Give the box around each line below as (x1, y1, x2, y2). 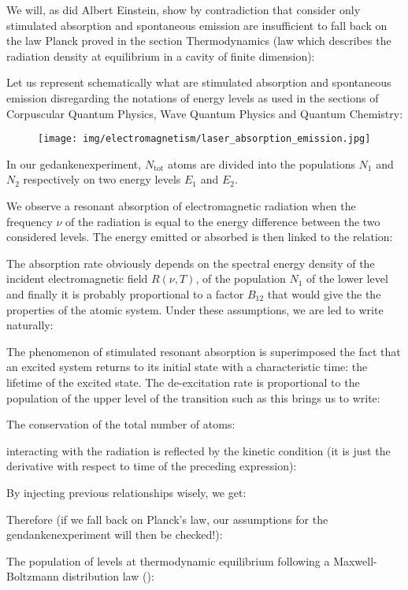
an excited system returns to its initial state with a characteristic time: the (6, 358, 368, 375)
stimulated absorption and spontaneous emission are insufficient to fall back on (6, 17, 388, 33)
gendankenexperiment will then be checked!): (6, 526, 223, 543)
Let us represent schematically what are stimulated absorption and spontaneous (6, 74, 391, 91)
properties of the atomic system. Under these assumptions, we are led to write (6, 301, 384, 317)
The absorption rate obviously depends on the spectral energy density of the (6, 254, 375, 271)
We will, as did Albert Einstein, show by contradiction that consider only (6, 2, 361, 17)
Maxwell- (333, 552, 377, 569)
